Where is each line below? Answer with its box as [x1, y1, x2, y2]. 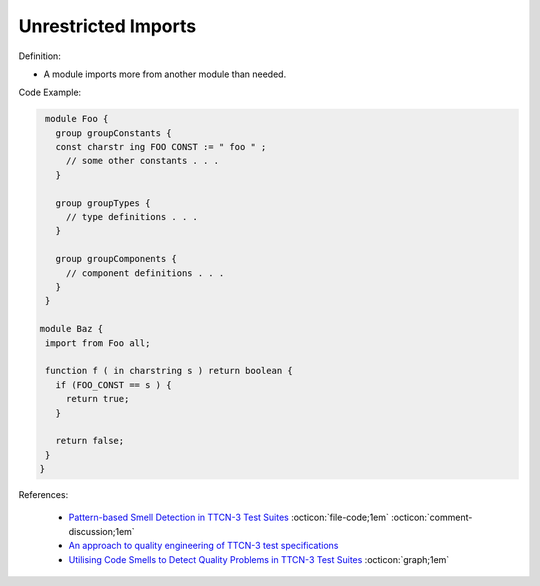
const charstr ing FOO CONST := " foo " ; [55, 141, 267, 153]
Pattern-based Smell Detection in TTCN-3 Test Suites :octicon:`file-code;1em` [68, 511, 390, 524]
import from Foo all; [45, 337, 151, 349]
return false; [55, 435, 125, 447]
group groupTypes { [55, 197, 151, 209]
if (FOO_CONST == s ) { [55, 379, 172, 390]
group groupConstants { [55, 127, 172, 139]
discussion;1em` [68, 525, 135, 537]
